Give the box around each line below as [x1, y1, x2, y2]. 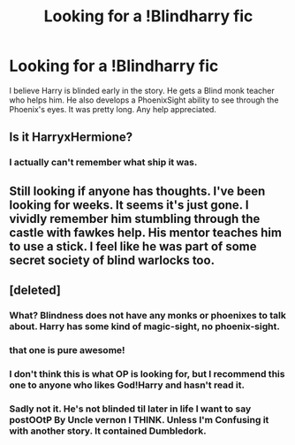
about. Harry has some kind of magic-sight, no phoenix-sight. [9, 320, 280, 333]
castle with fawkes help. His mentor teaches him [9, 225, 283, 240]
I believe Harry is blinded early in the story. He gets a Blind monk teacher [9, 85, 276, 96]
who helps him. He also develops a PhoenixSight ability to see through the [9, 95, 279, 105]
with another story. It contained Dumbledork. [9, 425, 207, 437]
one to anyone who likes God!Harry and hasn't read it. [9, 379, 246, 391]
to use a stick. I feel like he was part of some [9, 239, 257, 254]
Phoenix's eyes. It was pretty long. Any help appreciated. [9, 104, 216, 114]
